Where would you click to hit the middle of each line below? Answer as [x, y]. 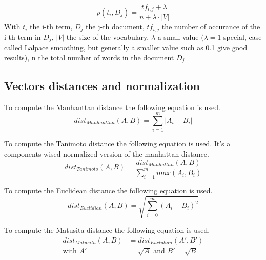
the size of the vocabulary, [108, 37]
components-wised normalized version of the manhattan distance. [107, 153]
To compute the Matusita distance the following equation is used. [107, 230]
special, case [243, 37]
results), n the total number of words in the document [89, 57]
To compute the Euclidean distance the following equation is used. [108, 190]
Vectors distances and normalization [102, 85]
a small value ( [181, 37]
